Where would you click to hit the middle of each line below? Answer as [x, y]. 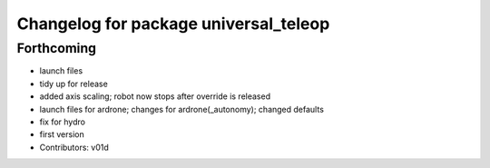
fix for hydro [63, 122]
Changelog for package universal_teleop [173, 24]
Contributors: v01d [74, 147]
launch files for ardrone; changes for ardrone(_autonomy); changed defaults [181, 109]
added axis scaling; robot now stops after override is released [155, 96]
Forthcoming [57, 48]
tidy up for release [73, 84]
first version [62, 134]
